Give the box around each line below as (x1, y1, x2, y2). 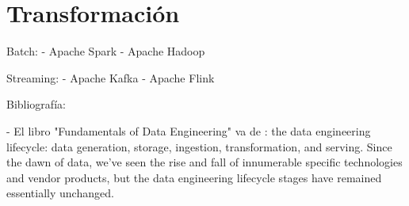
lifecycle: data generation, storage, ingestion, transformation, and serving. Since (6, 138, 392, 154)
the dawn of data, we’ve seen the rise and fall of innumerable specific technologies (6, 154, 403, 170)
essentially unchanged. (6, 185, 114, 201)
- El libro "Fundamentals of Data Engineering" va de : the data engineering (6, 122, 371, 139)
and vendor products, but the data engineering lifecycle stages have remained (6, 169, 382, 185)
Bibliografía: (6, 96, 66, 113)
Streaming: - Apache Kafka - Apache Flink (6, 69, 215, 86)
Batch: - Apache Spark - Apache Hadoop (6, 43, 205, 59)
